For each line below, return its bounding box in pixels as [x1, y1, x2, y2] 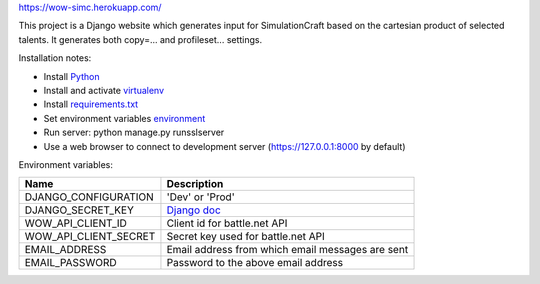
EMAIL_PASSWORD [24, 256, 117, 270]
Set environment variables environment [43, 112, 206, 124]
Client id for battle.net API [166, 216, 288, 230]
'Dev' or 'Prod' [166, 190, 235, 204]
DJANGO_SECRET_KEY [24, 203, 134, 217]
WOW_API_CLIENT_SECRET [24, 230, 156, 244]
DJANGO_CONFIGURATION [24, 190, 154, 204]
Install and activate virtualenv [43, 84, 165, 96]
